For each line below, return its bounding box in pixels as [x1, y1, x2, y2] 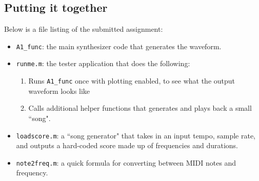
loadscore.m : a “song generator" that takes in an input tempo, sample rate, [16, 130, 256, 140]
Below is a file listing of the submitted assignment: [4, 24, 163, 34]
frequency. [16, 167, 48, 178]
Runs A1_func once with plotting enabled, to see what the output [28, 75, 235, 86]
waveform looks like [28, 85, 90, 96]
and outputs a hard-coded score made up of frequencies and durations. [16, 140, 238, 151]
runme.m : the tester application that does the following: [16, 58, 190, 69]
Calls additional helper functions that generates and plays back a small [28, 103, 252, 113]
